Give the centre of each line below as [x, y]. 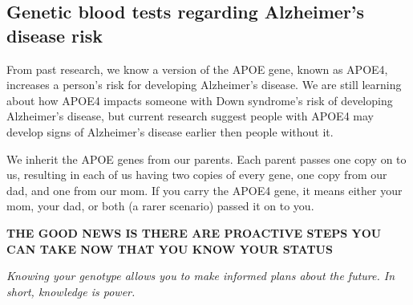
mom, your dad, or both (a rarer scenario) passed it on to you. [160, 206]
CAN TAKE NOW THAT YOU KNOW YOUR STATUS [170, 248]
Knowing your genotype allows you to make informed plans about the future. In [201, 276]
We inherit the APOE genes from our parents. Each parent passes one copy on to [206, 159]
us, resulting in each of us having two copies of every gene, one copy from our [197, 175]
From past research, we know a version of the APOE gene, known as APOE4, [197, 69]
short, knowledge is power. [71, 291]
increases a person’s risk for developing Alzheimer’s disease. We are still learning [204, 85]
